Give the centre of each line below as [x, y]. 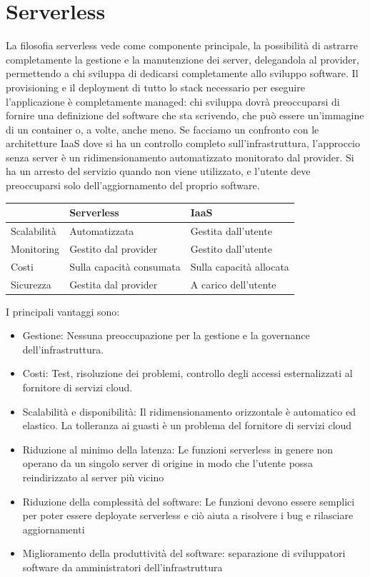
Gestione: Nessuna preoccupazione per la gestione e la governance [166, 335]
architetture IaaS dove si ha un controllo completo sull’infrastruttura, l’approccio [183, 143]
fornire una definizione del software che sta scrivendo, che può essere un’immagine [185, 115]
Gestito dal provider [114, 248]
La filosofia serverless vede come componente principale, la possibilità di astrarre [182, 45]
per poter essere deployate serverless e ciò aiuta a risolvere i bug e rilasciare [188, 515]
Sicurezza [31, 284]
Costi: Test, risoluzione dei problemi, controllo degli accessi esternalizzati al [187, 373]
